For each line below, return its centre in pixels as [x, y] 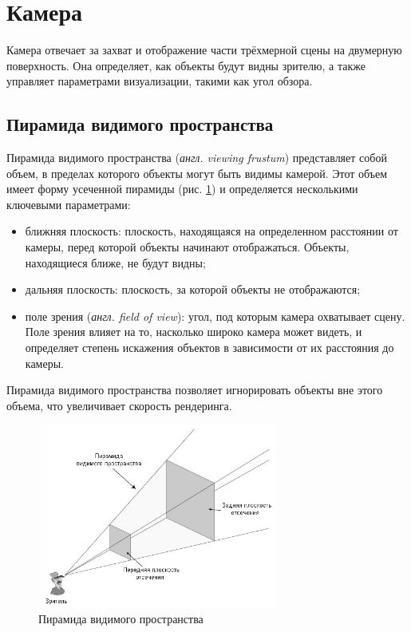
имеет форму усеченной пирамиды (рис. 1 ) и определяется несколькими [182, 189]
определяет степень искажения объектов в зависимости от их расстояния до [209, 348]
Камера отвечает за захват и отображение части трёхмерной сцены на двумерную [204, 50]
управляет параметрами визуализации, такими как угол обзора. [160, 81]
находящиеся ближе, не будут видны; [115, 262]
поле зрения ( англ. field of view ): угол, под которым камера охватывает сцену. [215, 316]
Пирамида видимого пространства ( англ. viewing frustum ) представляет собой [197, 158]
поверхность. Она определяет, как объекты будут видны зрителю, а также [186, 65]
